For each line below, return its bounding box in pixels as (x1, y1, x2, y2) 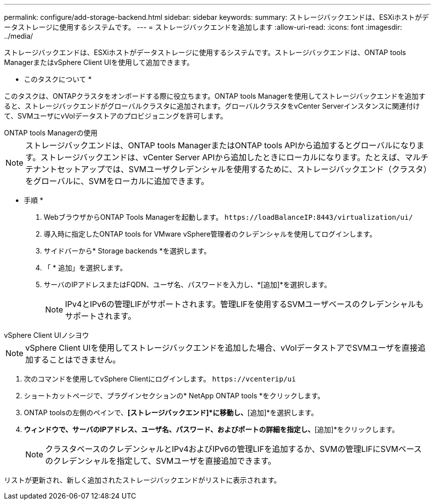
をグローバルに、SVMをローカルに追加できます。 (25, 176, 209, 186)
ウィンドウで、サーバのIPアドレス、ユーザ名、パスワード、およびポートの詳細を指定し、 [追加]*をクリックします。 (24, 425, 399, 434)
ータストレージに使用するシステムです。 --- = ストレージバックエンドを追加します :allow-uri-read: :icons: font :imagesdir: (4, 23, 402, 31)
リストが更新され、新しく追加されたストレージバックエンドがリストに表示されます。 (4, 476, 281, 484)
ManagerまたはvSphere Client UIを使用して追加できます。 (4, 58, 194, 66)
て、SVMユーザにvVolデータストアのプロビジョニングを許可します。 (4, 112, 227, 120)
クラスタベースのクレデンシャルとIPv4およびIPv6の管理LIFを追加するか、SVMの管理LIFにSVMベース (45, 444, 422, 454)
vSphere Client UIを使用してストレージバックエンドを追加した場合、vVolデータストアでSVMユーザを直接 (25, 343, 418, 353)
